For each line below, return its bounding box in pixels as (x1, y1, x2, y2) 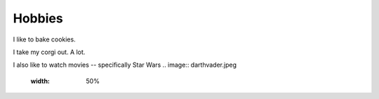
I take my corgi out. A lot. (13, 48, 86, 56)
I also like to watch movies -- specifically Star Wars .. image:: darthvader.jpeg (13, 60, 237, 70)
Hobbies (13, 11, 63, 26)
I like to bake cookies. (13, 35, 77, 44)
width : (30, 77, 51, 85)
